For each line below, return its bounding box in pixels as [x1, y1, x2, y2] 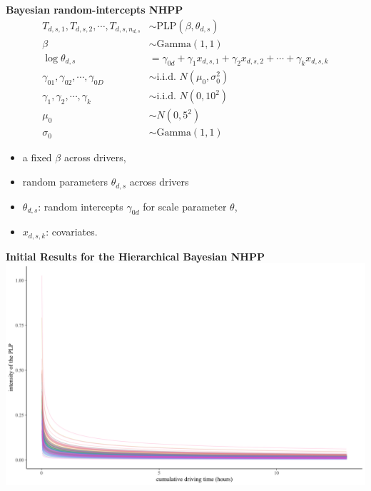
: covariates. [46, 224, 98, 239]
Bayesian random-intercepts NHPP [6, 2, 183, 16]
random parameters [22, 174, 108, 189]
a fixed [22, 150, 52, 165]
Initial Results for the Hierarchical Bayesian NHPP [6, 248, 265, 263]
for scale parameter [143, 198, 227, 213]
